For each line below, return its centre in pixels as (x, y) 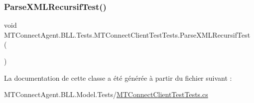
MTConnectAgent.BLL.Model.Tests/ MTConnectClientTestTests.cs (106, 94)
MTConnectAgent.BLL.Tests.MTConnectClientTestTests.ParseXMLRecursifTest (127, 34)
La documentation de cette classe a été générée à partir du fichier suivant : (118, 77)
